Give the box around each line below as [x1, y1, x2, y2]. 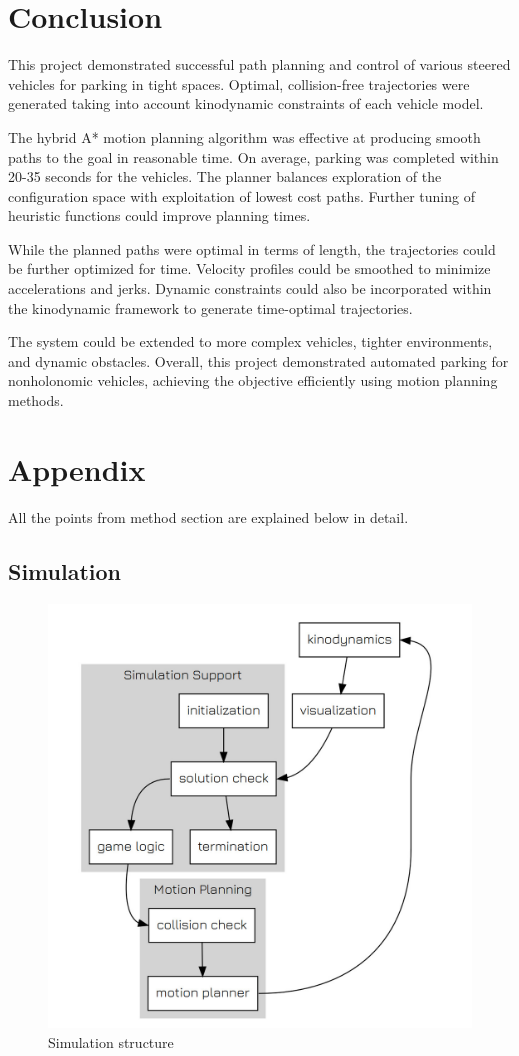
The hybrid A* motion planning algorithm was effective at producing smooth [8, 126, 481, 147]
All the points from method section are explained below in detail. [8, 506, 409, 527]
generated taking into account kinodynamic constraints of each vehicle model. [8, 93, 484, 114]
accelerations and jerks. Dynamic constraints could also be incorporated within [8, 278, 492, 299]
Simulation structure [48, 1031, 174, 1052]
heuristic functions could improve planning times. [8, 205, 311, 226]
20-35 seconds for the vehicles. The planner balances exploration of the [8, 166, 442, 187]
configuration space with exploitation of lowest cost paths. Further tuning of [8, 185, 475, 206]
